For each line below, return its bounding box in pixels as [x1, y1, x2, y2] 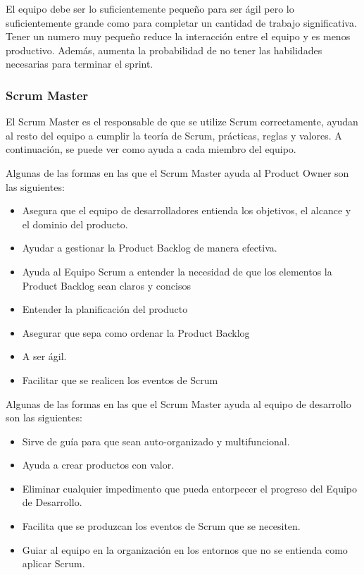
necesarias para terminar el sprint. [6, 56, 153, 71]
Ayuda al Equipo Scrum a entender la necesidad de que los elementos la [22, 264, 332, 278]
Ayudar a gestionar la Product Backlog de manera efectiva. [22, 240, 277, 255]
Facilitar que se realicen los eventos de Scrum [22, 372, 218, 387]
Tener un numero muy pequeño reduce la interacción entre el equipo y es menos [6, 29, 351, 44]
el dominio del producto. [22, 216, 128, 231]
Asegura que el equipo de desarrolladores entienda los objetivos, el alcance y [22, 203, 351, 218]
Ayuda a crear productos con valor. [22, 457, 175, 472]
